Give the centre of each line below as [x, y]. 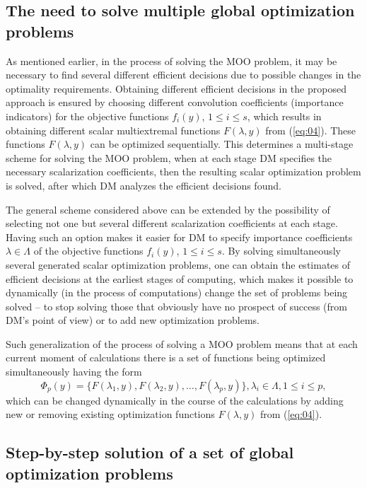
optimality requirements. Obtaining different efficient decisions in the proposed [176, 88]
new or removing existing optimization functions [110, 414]
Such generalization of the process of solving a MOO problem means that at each [182, 343]
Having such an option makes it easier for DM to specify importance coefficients [179, 237]
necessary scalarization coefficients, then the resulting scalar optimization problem [183, 172]
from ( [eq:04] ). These [311, 130]
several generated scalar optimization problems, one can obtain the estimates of [178, 264]
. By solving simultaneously [281, 251]
